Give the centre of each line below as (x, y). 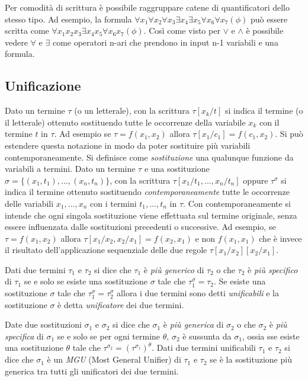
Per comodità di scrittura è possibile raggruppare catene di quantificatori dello (147, 7)
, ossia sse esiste (271, 336)
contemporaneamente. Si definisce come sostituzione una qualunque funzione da (149, 157)
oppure (256, 180)
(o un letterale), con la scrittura (132, 111)
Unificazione (43, 86)
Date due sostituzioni (43, 324)
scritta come (27, 31)
